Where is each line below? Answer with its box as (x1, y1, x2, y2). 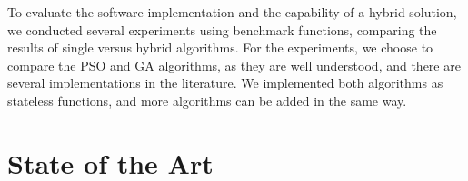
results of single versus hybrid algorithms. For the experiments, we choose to (7, 38, 433, 57)
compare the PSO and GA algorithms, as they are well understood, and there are (7, 55, 461, 74)
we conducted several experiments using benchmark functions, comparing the (7, 20, 437, 39)
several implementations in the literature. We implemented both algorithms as (7, 73, 443, 92)
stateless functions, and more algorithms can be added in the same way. (7, 90, 407, 110)
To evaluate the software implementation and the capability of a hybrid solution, (7, 3, 457, 21)
